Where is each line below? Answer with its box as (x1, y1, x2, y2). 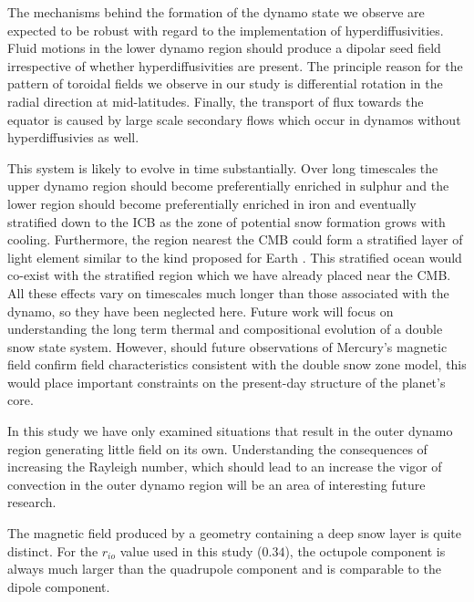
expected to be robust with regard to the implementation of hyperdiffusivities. (7, 20, 444, 39)
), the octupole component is (284, 541, 446, 560)
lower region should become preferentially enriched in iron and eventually (7, 193, 417, 213)
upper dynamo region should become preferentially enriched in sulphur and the (7, 176, 449, 195)
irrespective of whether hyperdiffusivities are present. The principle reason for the (7, 56, 463, 75)
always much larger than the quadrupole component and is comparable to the (7, 559, 441, 578)
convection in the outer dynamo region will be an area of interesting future (7, 474, 426, 493)
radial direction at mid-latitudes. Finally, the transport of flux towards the (7, 91, 424, 110)
